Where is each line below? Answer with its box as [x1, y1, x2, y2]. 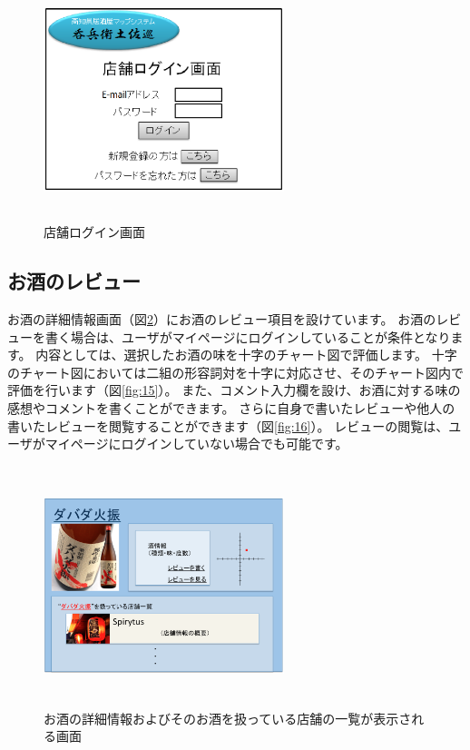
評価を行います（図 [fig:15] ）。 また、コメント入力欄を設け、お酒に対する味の [7, 380, 461, 400]
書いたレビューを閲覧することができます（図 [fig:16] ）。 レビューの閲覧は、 [7, 416, 449, 435]
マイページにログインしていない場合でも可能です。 [44, 434, 348, 453]
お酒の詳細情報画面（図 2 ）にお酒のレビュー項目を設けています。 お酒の [7, 309, 436, 328]
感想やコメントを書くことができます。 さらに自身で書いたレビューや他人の [7, 398, 455, 417]
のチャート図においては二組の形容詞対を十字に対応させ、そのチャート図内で [7, 362, 465, 381]
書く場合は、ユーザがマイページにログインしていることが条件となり [44, 327, 451, 346]
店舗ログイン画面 [44, 222, 145, 242]
